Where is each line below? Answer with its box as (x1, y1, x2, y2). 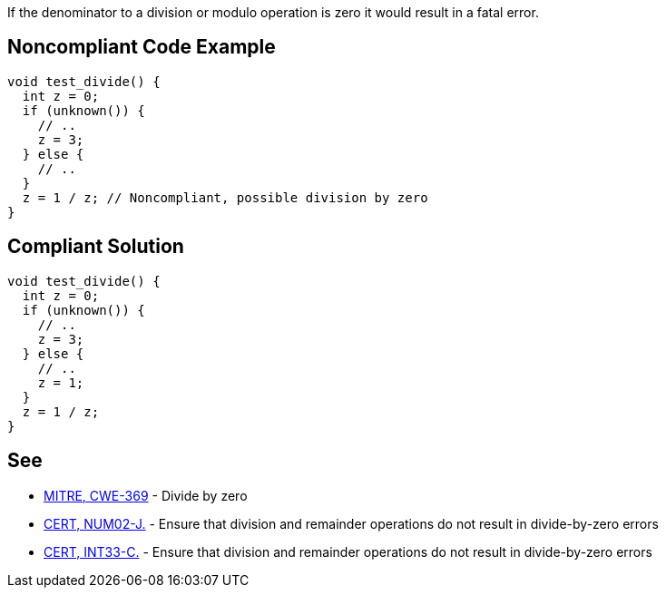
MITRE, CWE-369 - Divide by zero (44, 487, 248, 503)
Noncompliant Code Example (7, 35, 276, 59)
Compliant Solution (7, 235, 184, 258)
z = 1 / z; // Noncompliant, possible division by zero (22, 190, 428, 205)
